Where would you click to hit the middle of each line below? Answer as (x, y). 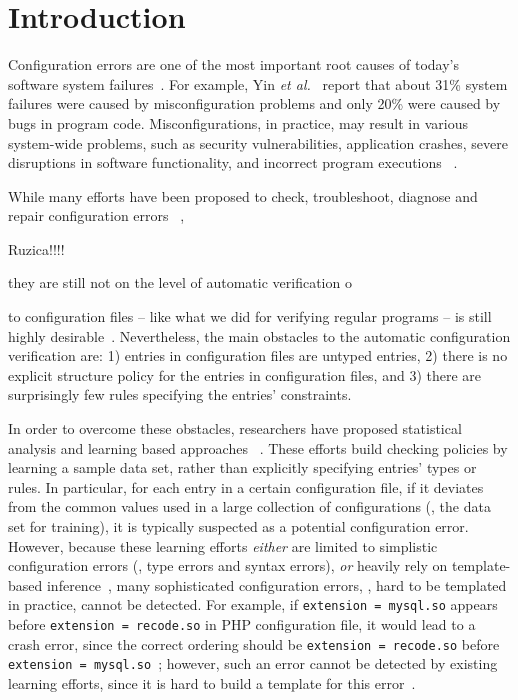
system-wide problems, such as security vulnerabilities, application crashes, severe (258, 142)
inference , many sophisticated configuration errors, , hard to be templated (276, 584)
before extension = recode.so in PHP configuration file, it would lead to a (242, 624)
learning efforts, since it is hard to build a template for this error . (212, 683)
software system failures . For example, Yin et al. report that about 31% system (258, 83)
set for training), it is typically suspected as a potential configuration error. (238, 526)
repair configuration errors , (96, 215)
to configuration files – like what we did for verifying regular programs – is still (250, 316)
